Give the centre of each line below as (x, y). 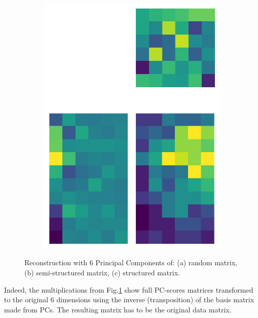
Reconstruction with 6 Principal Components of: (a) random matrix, (131, 262)
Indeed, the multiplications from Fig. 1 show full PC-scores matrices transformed (129, 289)
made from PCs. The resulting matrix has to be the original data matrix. (118, 309)
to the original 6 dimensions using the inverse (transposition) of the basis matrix (129, 299)
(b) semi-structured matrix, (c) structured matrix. (102, 273)
